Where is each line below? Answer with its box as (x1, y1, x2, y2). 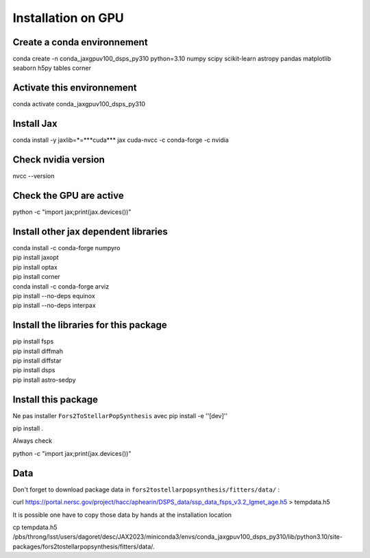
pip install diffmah (12, 347, 63, 355)
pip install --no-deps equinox (12, 291, 95, 300)
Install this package (12, 393, 99, 405)
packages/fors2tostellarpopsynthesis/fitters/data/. (12, 542, 155, 550)
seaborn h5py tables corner (12, 64, 92, 72)
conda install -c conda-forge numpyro (12, 243, 121, 252)
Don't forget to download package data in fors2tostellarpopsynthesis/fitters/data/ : (12, 485, 280, 494)
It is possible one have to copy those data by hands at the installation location (12, 511, 232, 519)
